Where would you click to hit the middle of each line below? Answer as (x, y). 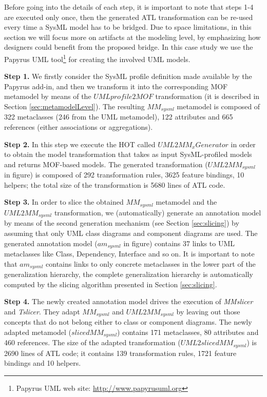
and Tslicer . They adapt (42, 311)
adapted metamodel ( (38, 332)
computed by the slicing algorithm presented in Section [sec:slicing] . (111, 284)
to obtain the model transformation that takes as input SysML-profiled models (128, 154)
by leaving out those (208, 311)
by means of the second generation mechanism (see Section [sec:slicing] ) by (122, 223)
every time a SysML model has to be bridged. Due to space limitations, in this (128, 27)
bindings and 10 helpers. (43, 363)
